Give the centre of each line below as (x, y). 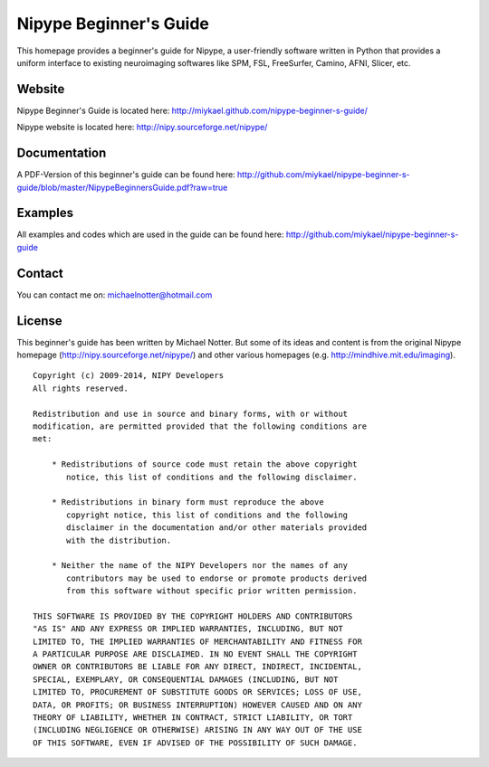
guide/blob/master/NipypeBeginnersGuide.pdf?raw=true (122, 187)
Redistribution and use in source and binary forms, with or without (191, 413)
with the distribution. (119, 540)
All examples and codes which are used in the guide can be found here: (150, 234)
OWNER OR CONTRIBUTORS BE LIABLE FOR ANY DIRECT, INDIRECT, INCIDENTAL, (197, 667)
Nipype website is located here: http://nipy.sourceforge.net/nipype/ (142, 128)
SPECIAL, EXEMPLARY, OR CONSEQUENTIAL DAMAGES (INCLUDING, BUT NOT (186, 679)
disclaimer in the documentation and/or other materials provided (217, 528)
